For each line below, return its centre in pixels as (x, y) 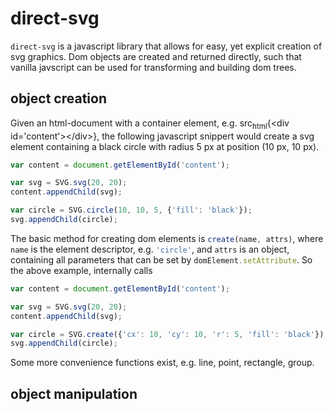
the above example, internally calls (81, 270)
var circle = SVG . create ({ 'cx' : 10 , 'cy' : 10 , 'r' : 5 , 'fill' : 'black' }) (167, 334)
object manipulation (74, 393)
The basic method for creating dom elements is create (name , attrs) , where (167, 238)
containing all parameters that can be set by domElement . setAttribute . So (161, 259)
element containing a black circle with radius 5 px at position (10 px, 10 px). (165, 146)
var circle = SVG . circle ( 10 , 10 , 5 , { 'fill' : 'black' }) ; (131, 210)
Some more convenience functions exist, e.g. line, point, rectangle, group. (162, 363)
